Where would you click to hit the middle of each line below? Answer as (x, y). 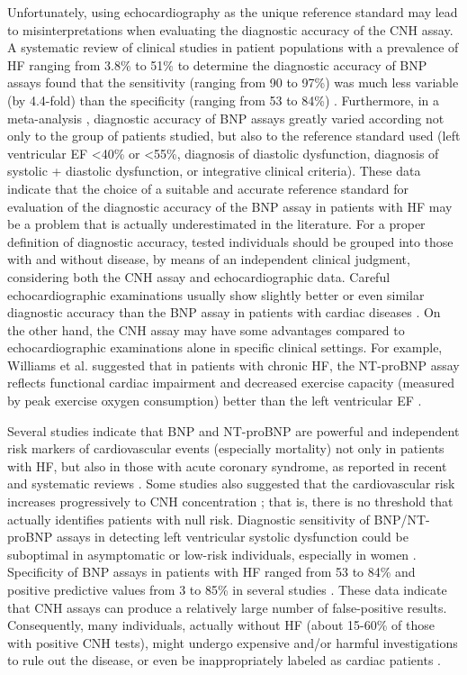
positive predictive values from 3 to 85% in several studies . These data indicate (227, 589)
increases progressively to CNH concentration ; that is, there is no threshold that (230, 502)
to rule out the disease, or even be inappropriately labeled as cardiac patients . (224, 660)
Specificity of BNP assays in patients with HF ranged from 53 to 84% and (211, 572)
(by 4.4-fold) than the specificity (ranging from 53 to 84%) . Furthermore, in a (224, 100)
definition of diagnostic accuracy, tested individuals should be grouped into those (230, 241)
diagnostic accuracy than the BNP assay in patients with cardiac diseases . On (224, 312)
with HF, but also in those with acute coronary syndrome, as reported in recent (227, 465)
